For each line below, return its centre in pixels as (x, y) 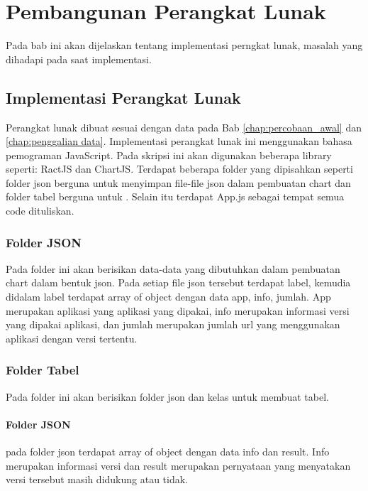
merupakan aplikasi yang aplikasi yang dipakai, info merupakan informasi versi (178, 310)
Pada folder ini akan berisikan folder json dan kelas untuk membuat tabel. (167, 396)
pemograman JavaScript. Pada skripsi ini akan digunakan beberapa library (169, 155)
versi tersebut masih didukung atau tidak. (97, 479)
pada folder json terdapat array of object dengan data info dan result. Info (168, 452)
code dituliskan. (40, 211)
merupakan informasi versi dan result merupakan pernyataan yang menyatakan (178, 465)
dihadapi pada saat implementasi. (79, 59)
